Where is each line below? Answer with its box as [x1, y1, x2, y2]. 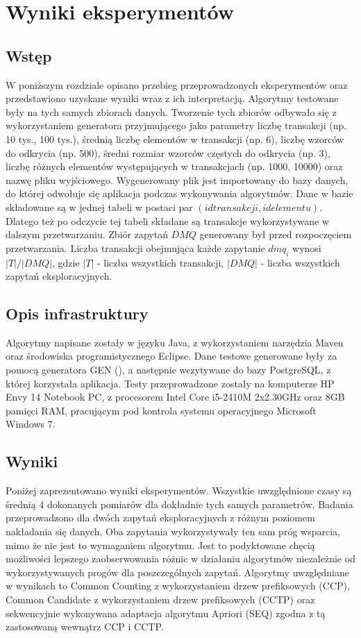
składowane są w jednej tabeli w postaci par [6, 199, 193, 214]
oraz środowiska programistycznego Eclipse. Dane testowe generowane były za [6, 349, 337, 363]
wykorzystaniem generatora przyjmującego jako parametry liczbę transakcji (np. [6, 118, 347, 133]
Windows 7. [6, 417, 56, 431]
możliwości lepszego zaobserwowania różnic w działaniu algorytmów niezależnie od [6, 551, 355, 566]
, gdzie [52, 255, 80, 269]
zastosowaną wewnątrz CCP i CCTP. [6, 619, 164, 634]
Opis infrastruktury [6, 303, 149, 324]
